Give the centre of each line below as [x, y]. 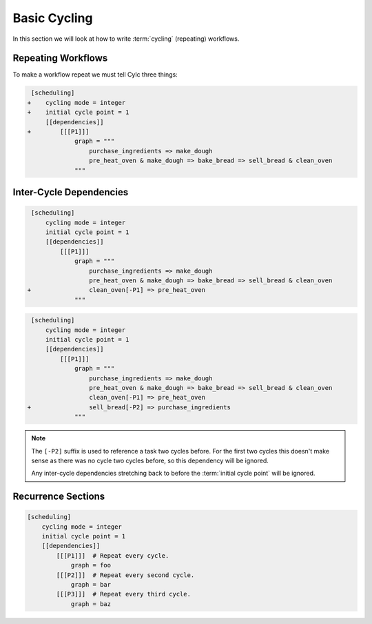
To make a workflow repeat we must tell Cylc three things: [95, 75]
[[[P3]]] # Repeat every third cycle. [123, 594]
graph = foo [91, 565]
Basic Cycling [53, 18]
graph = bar [91, 585]
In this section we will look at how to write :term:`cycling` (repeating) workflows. [126, 39]
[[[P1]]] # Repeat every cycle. [113, 555]
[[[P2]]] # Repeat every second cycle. [125, 575]
